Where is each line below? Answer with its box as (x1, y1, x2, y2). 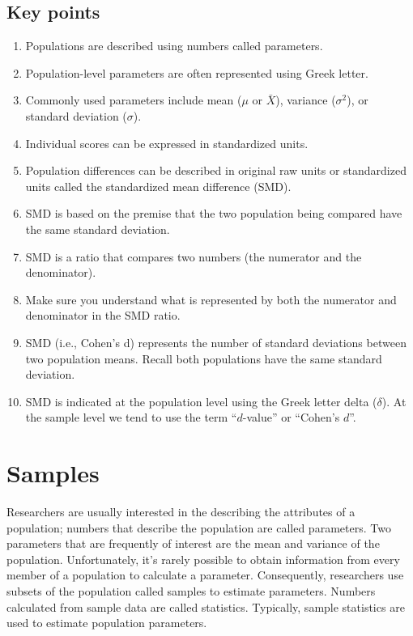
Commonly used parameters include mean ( (25, 91, 242, 108)
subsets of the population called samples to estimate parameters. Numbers (6, 582, 376, 599)
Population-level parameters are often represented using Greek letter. (25, 64, 368, 81)
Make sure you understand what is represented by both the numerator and (25, 290, 397, 307)
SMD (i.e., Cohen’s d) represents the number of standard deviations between (25, 333, 407, 350)
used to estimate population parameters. (6, 614, 207, 631)
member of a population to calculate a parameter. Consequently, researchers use (6, 566, 404, 583)
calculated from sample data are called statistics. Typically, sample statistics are (6, 598, 405, 615)
